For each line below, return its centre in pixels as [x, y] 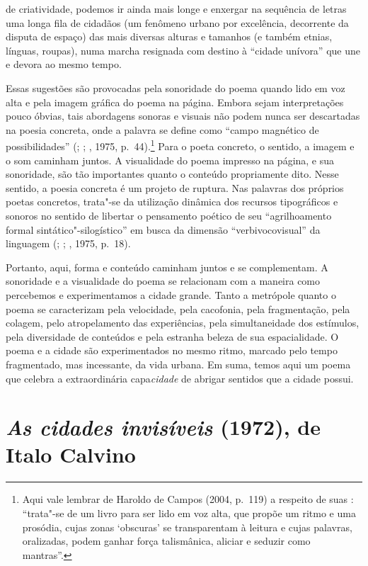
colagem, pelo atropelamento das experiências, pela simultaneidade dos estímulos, [183, 323]
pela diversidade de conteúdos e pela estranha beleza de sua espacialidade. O [172, 336]
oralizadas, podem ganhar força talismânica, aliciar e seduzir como [166, 541]
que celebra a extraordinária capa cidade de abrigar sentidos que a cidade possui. [180, 378]
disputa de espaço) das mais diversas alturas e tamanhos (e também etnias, [169, 36]
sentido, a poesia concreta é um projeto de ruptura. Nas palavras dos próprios [175, 187]
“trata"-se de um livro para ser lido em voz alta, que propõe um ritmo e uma [189, 513]
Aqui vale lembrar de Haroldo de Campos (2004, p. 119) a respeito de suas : [188, 499]
